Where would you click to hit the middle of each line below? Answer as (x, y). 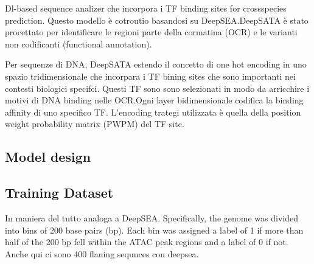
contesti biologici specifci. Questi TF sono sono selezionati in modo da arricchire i (157, 88)
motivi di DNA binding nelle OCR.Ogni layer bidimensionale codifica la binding (154, 100)
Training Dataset (59, 193)
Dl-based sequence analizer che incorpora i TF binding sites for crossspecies (146, 8)
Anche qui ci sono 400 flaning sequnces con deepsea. (102, 253)
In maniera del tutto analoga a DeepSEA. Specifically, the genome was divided (152, 217)
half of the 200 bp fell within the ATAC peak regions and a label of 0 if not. (147, 242)
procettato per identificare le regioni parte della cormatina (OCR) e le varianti (151, 32)
